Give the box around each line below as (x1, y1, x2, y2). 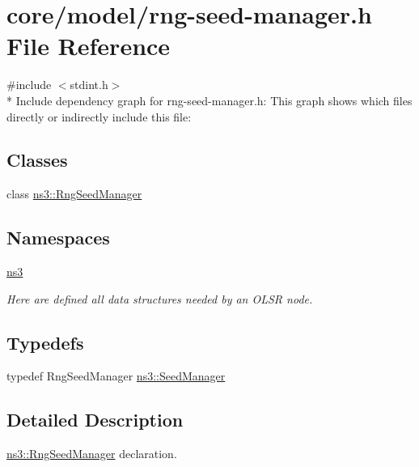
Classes (6, 147, 68, 172)
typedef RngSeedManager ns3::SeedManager (6, 367, 226, 384)
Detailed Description (6, 407, 184, 432)
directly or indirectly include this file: (6, 108, 192, 125)
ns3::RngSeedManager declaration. (6, 445, 177, 462)
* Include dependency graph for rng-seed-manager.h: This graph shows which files (6, 91, 413, 108)
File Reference (6, 29, 171, 62)
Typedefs (6, 329, 84, 354)
